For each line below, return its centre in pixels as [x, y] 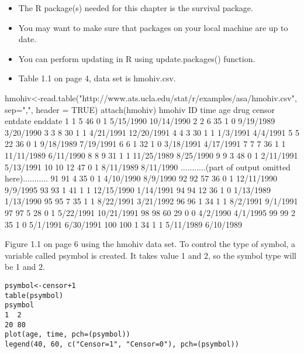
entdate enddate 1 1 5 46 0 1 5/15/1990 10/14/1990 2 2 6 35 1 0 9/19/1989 [140, 121]
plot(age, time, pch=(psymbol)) [68, 335]
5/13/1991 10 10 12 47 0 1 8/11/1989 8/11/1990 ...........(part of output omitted [148, 167]
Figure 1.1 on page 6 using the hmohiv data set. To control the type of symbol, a [150, 244]
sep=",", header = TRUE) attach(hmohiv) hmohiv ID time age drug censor [140, 109]
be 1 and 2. [25, 267]
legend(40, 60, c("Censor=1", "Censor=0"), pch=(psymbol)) [122, 344]
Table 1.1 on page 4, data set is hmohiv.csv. [97, 78]
